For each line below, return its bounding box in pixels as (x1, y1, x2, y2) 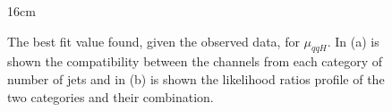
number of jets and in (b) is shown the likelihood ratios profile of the (7, 69, 385, 88)
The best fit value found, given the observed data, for (7, 31, 300, 50)
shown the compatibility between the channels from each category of (7, 52, 383, 71)
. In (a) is (327, 31, 379, 50)
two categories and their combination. (7, 87, 214, 106)
